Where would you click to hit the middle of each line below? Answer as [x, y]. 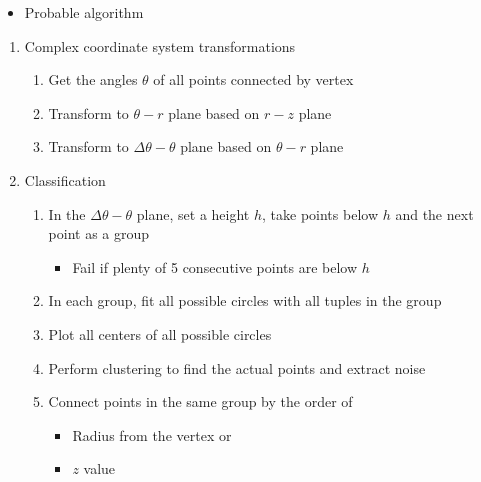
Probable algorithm [84, 12]
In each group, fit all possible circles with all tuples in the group [245, 300]
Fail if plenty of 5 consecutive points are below [215, 266]
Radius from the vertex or [152, 434]
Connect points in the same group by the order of [200, 401]
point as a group [99, 233]
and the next [434, 213]
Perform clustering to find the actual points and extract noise [237, 367]
